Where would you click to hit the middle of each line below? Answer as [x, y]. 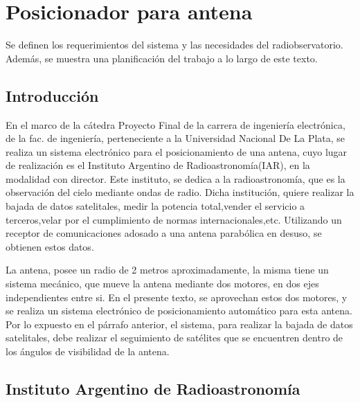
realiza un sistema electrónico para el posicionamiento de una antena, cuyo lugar [177, 151]
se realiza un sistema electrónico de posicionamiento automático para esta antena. [179, 311]
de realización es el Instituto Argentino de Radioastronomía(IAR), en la [158, 165]
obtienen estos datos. [50, 246]
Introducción [52, 95]
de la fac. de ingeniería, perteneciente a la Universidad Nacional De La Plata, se [175, 138]
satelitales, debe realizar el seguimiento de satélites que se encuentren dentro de [174, 338]
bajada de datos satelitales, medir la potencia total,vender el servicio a [155, 206]
